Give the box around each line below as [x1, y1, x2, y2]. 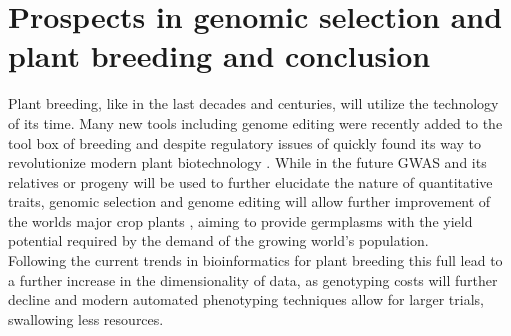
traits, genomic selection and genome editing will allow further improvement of [8, 191, 491, 212]
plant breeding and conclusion [8, 35, 431, 76]
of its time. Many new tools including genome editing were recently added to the [8, 112, 503, 133]
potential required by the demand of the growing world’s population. [8, 230, 429, 251]
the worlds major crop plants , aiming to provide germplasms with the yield [8, 210, 473, 231]
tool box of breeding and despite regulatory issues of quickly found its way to [8, 132, 482, 153]
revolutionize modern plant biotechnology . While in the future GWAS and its [8, 152, 487, 173]
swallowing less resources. [8, 308, 164, 329]
